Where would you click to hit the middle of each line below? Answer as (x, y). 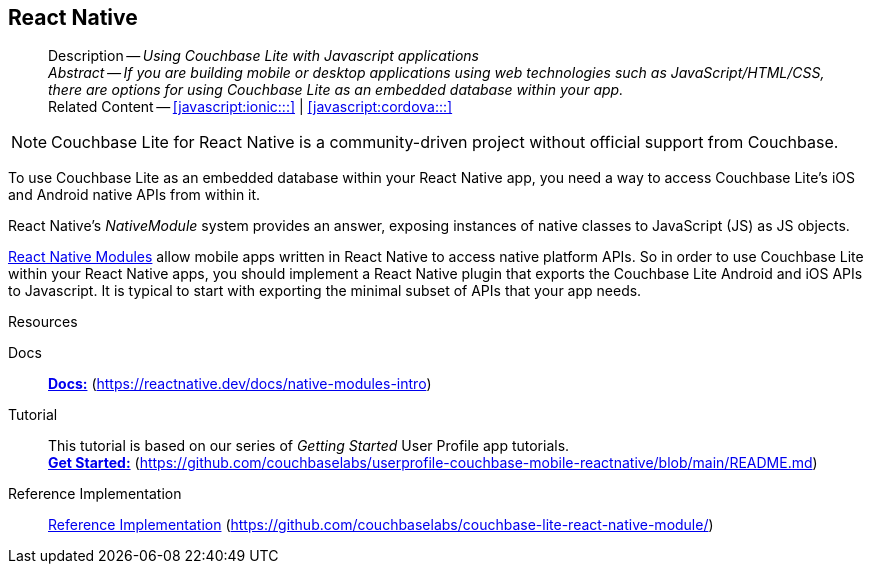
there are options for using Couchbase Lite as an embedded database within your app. (336, 90)
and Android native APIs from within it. (134, 195)
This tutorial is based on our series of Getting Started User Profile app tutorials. (309, 446)
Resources (43, 322)
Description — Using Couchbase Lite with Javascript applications (263, 56)
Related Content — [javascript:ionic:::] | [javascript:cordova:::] (250, 107)
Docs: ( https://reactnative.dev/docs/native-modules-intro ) (240, 384)
